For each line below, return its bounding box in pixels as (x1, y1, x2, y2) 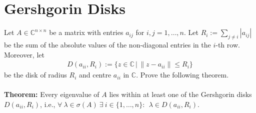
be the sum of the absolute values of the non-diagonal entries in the (4, 39, 211, 49)
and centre (78, 69, 111, 80)
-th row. (215, 39, 240, 49)
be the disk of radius (4, 69, 67, 80)
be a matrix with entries (49, 27, 123, 37)
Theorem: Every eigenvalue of (4, 89, 99, 99)
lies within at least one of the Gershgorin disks (109, 89, 252, 99)
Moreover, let (4, 49, 44, 59)
